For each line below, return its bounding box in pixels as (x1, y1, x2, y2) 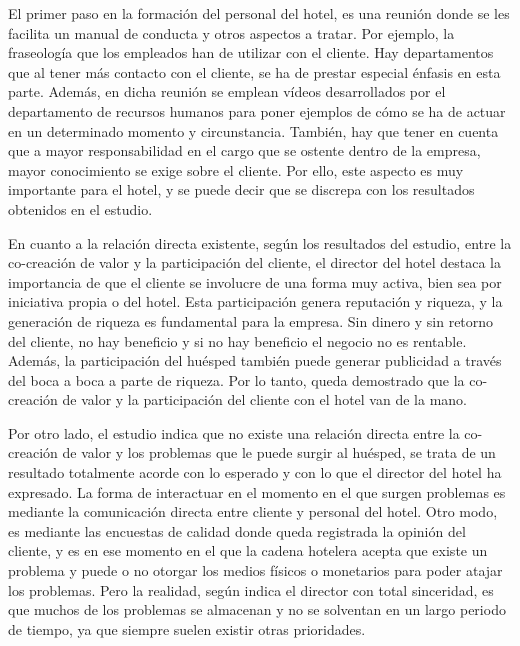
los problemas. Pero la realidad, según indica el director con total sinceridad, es (8, 579, 494, 600)
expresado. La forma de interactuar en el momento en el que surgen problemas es (8, 481, 506, 502)
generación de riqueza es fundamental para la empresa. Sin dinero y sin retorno (8, 310, 494, 331)
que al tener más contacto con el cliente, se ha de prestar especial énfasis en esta (8, 61, 501, 82)
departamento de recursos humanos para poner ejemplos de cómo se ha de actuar (8, 100, 506, 121)
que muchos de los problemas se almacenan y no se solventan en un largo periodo (8, 599, 506, 620)
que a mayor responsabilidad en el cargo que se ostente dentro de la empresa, (8, 140, 481, 161)
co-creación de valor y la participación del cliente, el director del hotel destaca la (8, 252, 501, 273)
